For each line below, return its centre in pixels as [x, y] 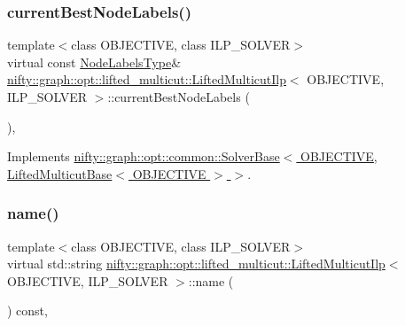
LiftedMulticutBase [60, 173]
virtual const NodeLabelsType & [94, 62]
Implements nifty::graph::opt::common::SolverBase [144, 156]
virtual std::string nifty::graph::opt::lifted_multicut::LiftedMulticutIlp [196, 264]
